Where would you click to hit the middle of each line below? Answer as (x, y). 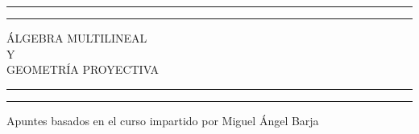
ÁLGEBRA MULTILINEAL (77, 38)
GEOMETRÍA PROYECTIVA (83, 69)
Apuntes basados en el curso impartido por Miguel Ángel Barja (163, 120)
